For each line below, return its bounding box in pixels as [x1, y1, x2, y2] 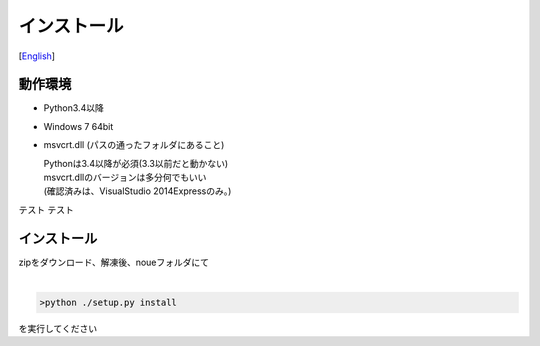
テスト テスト [18, 203, 74, 215]
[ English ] [18, 50, 55, 62]
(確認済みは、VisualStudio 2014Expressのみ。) [43, 185, 232, 197]
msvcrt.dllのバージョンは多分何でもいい [43, 171, 207, 184]
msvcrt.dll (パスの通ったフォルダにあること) [43, 139, 225, 151]
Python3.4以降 [43, 102, 104, 114]
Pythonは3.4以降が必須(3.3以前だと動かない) [43, 157, 229, 169]
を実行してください [18, 323, 98, 335]
